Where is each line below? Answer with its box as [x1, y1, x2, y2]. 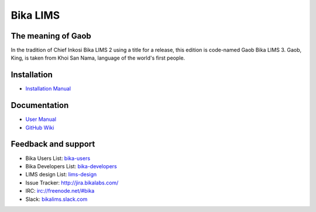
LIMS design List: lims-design [25, 171, 97, 178]
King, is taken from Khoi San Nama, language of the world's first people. [11, 54, 186, 61]
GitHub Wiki [25, 124, 54, 131]
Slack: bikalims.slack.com [25, 196, 88, 203]
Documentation [11, 100, 69, 110]
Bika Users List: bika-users [25, 155, 91, 162]
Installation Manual [25, 85, 71, 92]
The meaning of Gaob [11, 31, 92, 41]
